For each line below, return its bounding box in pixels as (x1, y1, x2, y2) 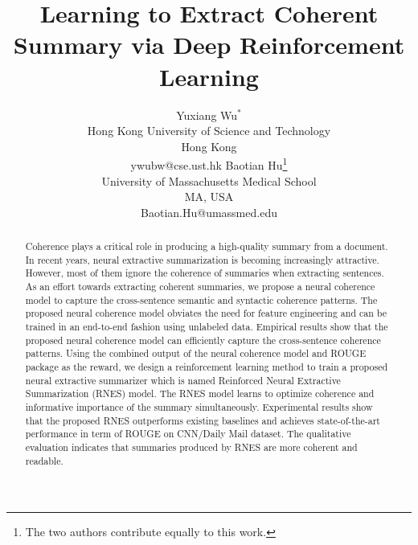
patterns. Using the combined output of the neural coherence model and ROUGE (25, 346, 367, 360)
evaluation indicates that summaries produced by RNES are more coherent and (25, 440, 358, 453)
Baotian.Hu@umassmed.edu (141, 203, 277, 220)
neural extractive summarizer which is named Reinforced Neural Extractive (25, 373, 341, 387)
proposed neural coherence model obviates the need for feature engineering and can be (25, 306, 387, 320)
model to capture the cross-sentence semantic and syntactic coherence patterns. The (25, 293, 378, 306)
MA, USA (184, 188, 234, 205)
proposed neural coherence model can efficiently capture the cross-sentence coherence (25, 333, 381, 346)
